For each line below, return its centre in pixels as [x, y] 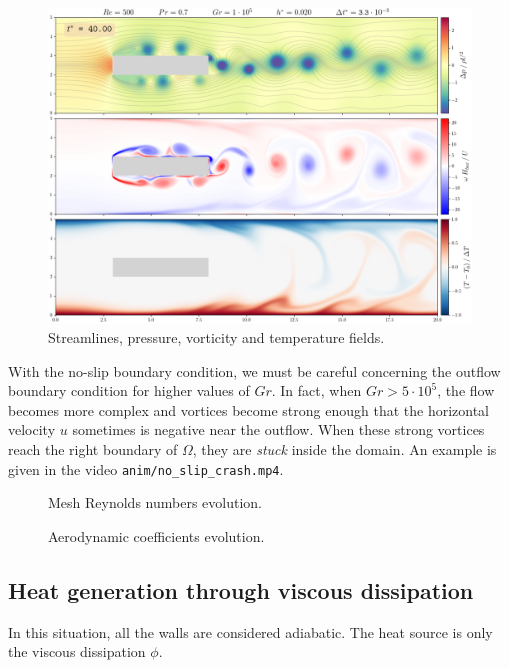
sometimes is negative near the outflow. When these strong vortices [278, 429]
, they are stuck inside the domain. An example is [344, 449]
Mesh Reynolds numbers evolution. [155, 502]
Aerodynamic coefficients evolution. [156, 535]
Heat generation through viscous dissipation [241, 589]
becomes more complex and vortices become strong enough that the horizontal [249, 409]
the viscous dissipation [77, 651]
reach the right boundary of [93, 449]
